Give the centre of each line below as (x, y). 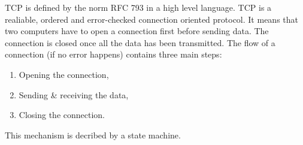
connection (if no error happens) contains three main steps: (113, 54)
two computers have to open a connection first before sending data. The (137, 31)
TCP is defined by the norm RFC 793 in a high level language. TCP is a (138, 7)
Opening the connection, (64, 74)
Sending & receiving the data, (74, 94)
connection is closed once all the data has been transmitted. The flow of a (140, 42)
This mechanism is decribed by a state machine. (93, 135)
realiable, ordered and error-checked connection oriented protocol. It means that (151, 19)
